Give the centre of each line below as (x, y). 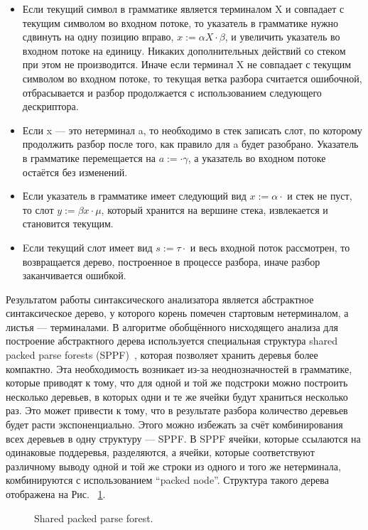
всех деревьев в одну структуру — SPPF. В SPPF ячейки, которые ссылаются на (183, 438)
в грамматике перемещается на (89, 157)
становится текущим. (68, 223)
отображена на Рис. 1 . (56, 494)
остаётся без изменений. (75, 172)
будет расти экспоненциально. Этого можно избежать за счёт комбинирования (174, 424)
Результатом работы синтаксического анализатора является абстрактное (160, 299)
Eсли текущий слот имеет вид (87, 247)
